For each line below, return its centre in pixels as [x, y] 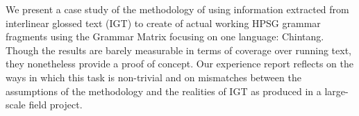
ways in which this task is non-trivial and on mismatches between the [153, 77]
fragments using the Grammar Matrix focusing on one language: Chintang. [165, 36]
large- [336, 91]
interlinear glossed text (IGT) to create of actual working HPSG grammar [163, 23]
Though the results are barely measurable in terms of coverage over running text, [178, 50]
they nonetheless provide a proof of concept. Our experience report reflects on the [180, 64]
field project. [56, 105]
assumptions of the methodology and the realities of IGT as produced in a [164, 91]
